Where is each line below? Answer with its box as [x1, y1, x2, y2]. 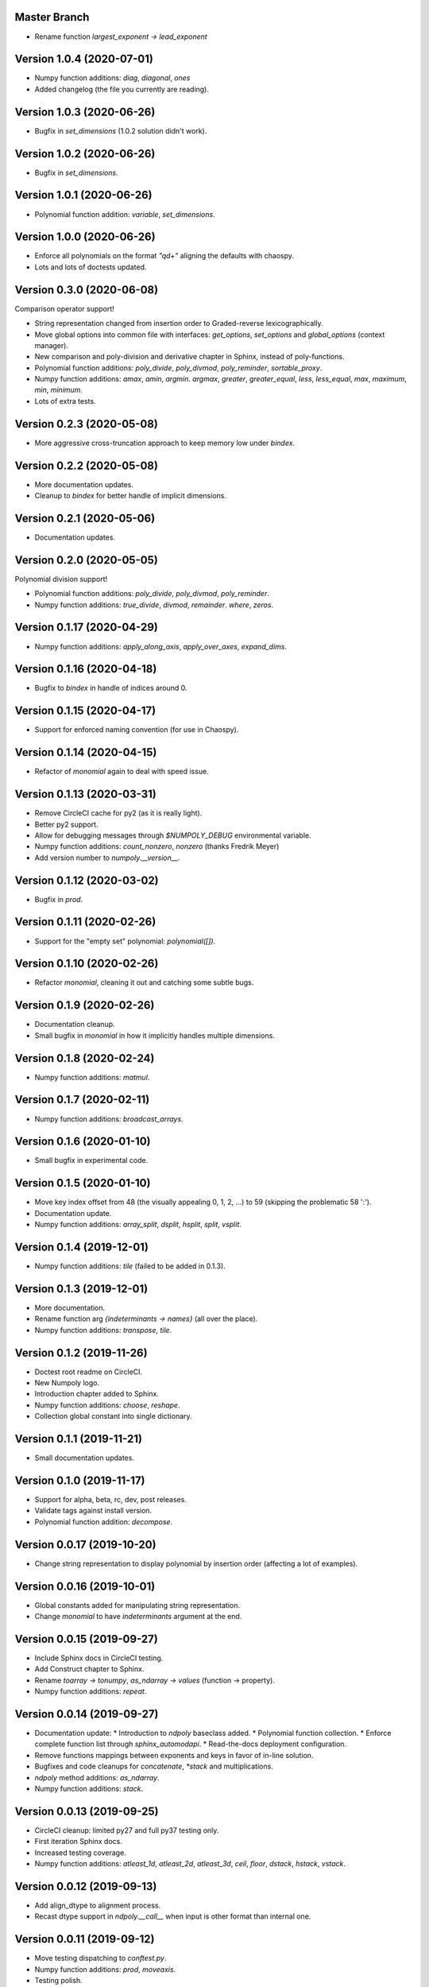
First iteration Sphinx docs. [34, 1837, 122, 1846]
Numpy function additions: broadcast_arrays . [34, 1114, 184, 1124]
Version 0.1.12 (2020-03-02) [14, 873, 159, 887]
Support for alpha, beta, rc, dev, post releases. [34, 1495, 187, 1505]
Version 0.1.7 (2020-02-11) [14, 1093, 150, 1106]
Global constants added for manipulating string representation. [34, 1600, 240, 1609]
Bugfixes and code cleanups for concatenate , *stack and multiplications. [34, 1761, 273, 1772]
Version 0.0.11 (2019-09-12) [14, 1932, 155, 1946]
